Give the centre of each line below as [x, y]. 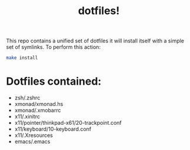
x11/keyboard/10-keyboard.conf [53, 129]
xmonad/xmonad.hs [39, 104]
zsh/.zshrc [27, 98]
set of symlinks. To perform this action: [54, 47]
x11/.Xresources [34, 135]
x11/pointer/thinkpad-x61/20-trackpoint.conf [68, 123]
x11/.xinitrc [27, 116]
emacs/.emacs [32, 141]
